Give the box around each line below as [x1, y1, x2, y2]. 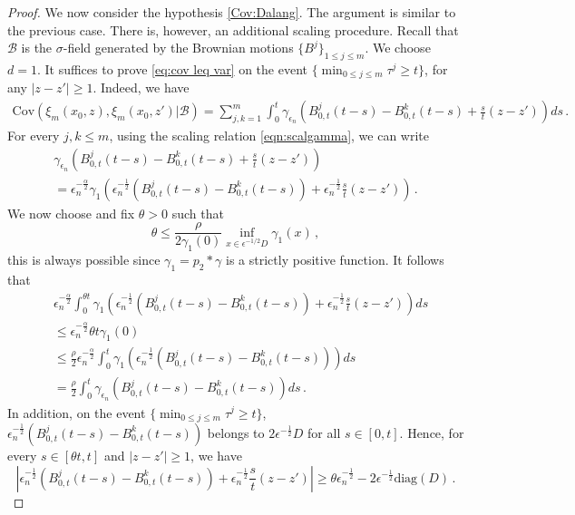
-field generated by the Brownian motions [63, 38, 294, 57]
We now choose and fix [7, 203, 135, 222]
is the [21, 38, 53, 57]
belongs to [207, 423, 265, 442]
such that [171, 203, 224, 222]
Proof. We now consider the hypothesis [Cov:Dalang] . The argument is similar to [7, 3, 456, 21]
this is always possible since [7, 250, 161, 269]
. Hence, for [399, 423, 464, 442]
